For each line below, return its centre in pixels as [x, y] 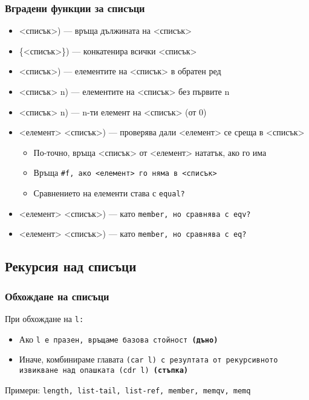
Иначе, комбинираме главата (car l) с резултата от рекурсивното [148, 359]
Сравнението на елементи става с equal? [109, 193]
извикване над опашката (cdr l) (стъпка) [104, 370]
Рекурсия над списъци [71, 266]
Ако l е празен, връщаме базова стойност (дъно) [119, 339]
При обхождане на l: [44, 318]
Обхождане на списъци [57, 296]
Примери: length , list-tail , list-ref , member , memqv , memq [128, 389]
